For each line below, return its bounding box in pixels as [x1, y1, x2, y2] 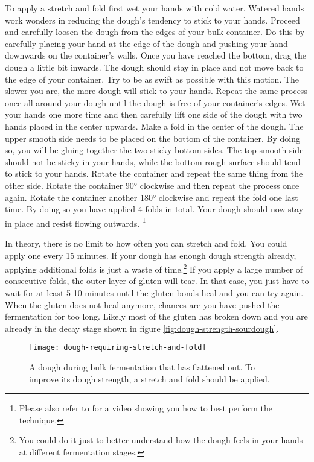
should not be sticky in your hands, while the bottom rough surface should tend [5, 155, 301, 168]
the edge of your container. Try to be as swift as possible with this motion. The [5, 72, 300, 85]
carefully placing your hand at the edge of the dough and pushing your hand [5, 37, 288, 49]
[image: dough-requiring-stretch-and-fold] [29, 343, 207, 352]
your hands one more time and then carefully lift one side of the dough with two [5, 108, 303, 121]
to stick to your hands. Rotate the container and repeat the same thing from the [5, 167, 303, 180]
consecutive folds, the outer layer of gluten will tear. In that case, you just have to [5, 274, 309, 287]
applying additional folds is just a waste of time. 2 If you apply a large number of [5, 261, 303, 275]
